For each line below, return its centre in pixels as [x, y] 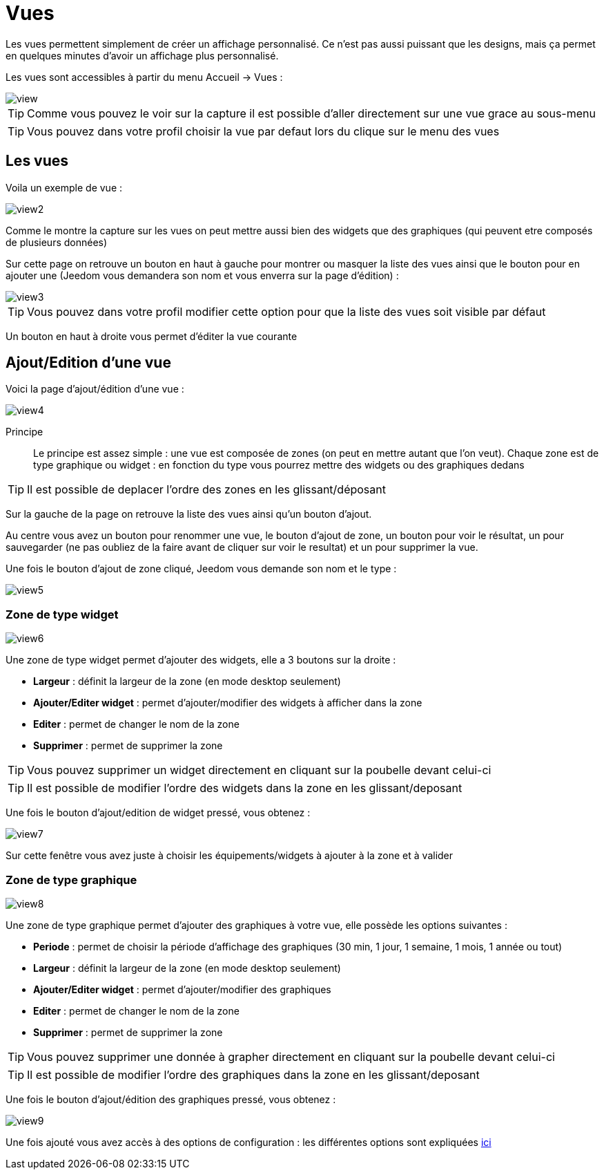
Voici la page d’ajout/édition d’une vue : [95, 389]
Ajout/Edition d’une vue [88, 363]
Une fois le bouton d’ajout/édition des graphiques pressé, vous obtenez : [171, 1099]
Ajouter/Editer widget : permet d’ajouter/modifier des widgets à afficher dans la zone [228, 703]
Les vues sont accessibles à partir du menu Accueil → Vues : [144, 77]
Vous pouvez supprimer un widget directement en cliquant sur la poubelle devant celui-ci [259, 770]
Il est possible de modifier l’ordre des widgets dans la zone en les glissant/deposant [245, 788]
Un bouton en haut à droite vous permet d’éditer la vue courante [152, 336]
